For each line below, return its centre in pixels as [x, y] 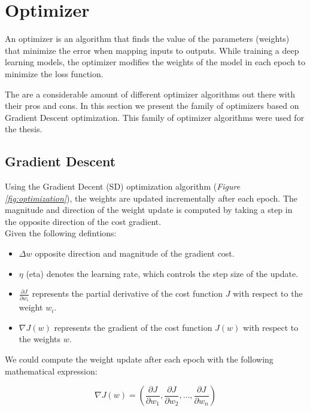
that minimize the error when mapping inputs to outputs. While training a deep [152, 50]
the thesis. [24, 129]
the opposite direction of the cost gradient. [83, 221]
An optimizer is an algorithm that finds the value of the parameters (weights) [147, 39]
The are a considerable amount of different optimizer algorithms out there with [150, 94]
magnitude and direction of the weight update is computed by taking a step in [149, 210]
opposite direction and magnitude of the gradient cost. [135, 253]
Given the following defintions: [61, 233]
